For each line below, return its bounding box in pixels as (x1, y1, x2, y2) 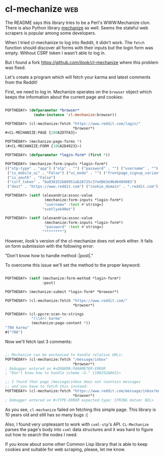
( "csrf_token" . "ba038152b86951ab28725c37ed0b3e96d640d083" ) (7, 180, 137, 185)
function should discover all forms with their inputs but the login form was (5, 45, 154, 50)
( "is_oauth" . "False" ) (7, 175, 56, 180)
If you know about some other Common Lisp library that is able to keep (5, 441, 148, 447)
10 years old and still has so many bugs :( (5, 411, 88, 417)
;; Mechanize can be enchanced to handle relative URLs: (5, 352, 123, 357)
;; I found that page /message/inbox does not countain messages (5, 380, 141, 385)
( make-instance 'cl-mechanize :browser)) (33, 112, 117, 117)
